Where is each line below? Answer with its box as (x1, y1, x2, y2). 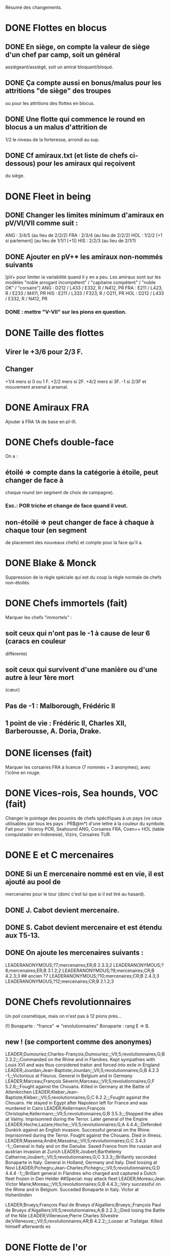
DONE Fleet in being (5, 191, 91, 202)
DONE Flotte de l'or (5, 1241, 87, 1253)
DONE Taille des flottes (5, 327, 104, 339)
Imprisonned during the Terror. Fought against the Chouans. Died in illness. (5, 1132, 162, 1139)
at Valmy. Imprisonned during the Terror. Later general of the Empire (5, 1116, 148, 1122)
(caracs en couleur (5, 637, 66, 646)
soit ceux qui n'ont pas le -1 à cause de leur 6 (5, 629, 150, 638)
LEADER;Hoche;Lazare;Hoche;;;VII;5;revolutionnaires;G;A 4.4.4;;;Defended (5, 1121, 162, 1127)
